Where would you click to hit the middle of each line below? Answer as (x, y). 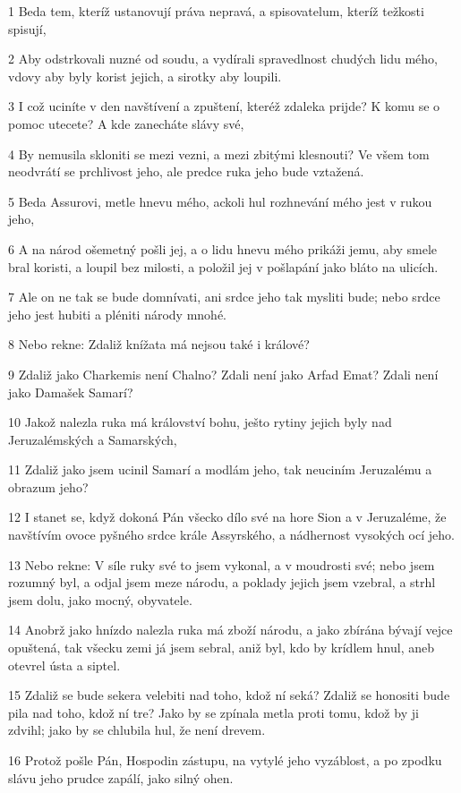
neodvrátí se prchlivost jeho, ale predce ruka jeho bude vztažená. (186, 171)
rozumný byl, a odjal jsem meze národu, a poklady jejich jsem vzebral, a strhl (222, 582)
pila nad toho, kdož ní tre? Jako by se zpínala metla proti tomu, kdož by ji (213, 712)
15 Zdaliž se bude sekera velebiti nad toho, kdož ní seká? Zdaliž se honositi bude (229, 695)
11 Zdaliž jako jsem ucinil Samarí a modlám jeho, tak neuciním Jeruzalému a (220, 469)
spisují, (27, 28)
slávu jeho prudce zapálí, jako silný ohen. (121, 777)
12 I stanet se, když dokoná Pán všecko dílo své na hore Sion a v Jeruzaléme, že (227, 517)
